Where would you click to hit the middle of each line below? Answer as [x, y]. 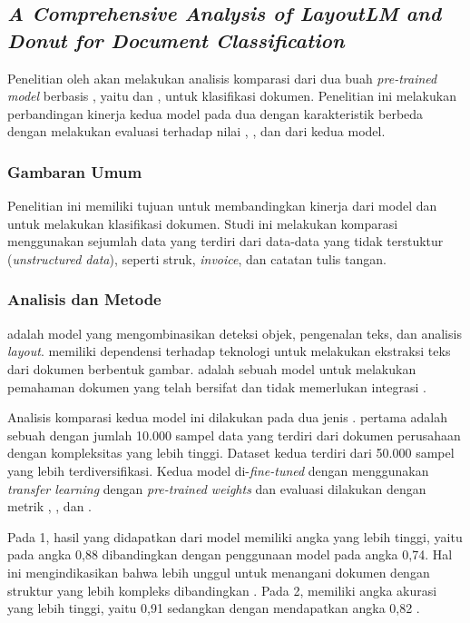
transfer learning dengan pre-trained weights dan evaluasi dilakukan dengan [217, 488]
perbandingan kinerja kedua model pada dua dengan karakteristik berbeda [215, 113]
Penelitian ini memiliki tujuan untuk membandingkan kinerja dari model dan [222, 206]
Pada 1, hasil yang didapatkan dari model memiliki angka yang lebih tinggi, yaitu [235, 536]
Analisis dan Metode [84, 299]
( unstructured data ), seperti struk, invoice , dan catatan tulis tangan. [197, 258]
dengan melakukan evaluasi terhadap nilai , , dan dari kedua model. [196, 131]
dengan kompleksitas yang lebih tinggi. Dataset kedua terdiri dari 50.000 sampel [231, 453]
